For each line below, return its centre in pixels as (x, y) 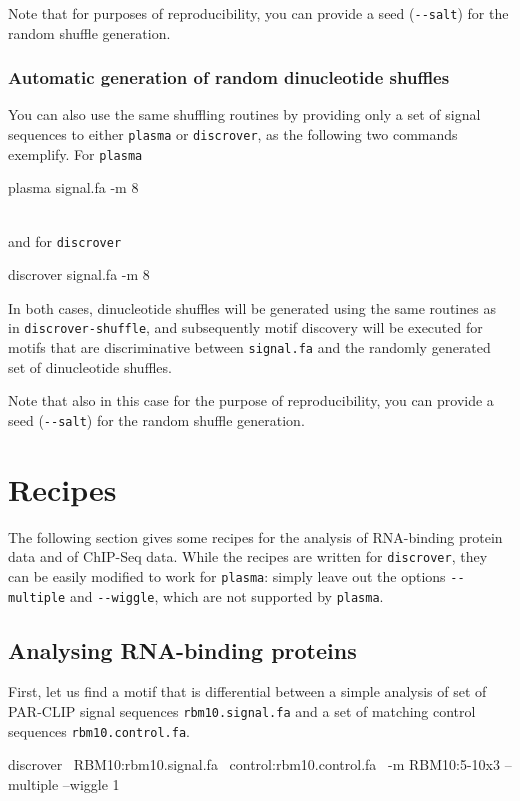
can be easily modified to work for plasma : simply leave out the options (227, 575)
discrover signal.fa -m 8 (79, 274)
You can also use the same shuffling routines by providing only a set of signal (244, 114)
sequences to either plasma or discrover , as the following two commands (233, 134)
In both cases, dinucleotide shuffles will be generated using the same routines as (252, 307)
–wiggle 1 (91, 783)
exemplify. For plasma (75, 153)
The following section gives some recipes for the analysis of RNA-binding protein (255, 536)
